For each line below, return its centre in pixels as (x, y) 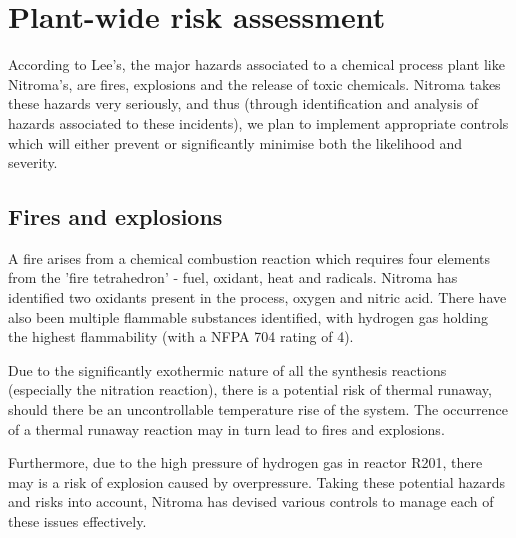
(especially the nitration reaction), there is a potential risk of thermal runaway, (250, 389)
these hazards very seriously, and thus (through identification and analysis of (243, 103)
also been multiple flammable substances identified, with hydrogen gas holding (248, 316)
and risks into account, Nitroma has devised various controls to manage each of (251, 501)
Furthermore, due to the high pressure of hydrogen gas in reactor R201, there (245, 462)
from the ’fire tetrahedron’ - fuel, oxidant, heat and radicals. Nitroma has (233, 277)
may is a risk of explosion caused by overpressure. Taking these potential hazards (257, 481)
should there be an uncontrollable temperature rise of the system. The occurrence (258, 409)
